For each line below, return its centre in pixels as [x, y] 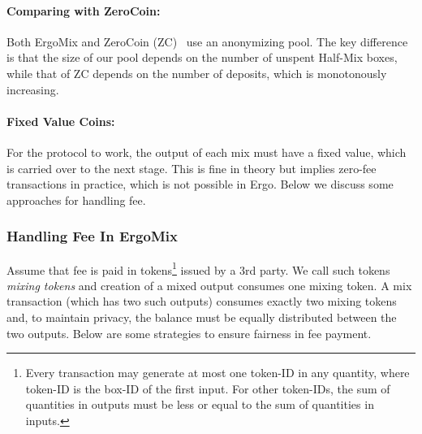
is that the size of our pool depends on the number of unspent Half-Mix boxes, [202, 57]
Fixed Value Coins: [61, 121]
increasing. [33, 89]
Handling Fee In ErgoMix [92, 236]
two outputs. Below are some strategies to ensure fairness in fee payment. [189, 333]
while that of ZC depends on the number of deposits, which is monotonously [197, 73]
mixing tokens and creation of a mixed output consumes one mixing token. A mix [209, 285]
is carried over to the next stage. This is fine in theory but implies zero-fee [192, 168]
